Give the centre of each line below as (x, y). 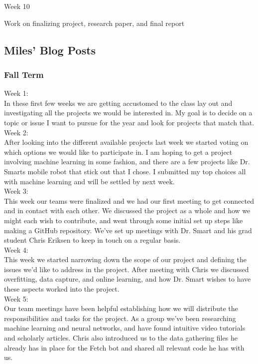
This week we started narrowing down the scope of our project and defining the (125, 259)
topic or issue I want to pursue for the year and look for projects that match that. (129, 122)
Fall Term (24, 74)
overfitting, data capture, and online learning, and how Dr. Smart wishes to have (128, 279)
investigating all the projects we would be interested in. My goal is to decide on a (128, 113)
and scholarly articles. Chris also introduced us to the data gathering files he (121, 338)
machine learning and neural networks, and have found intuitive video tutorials (125, 328)
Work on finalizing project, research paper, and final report (94, 23)
